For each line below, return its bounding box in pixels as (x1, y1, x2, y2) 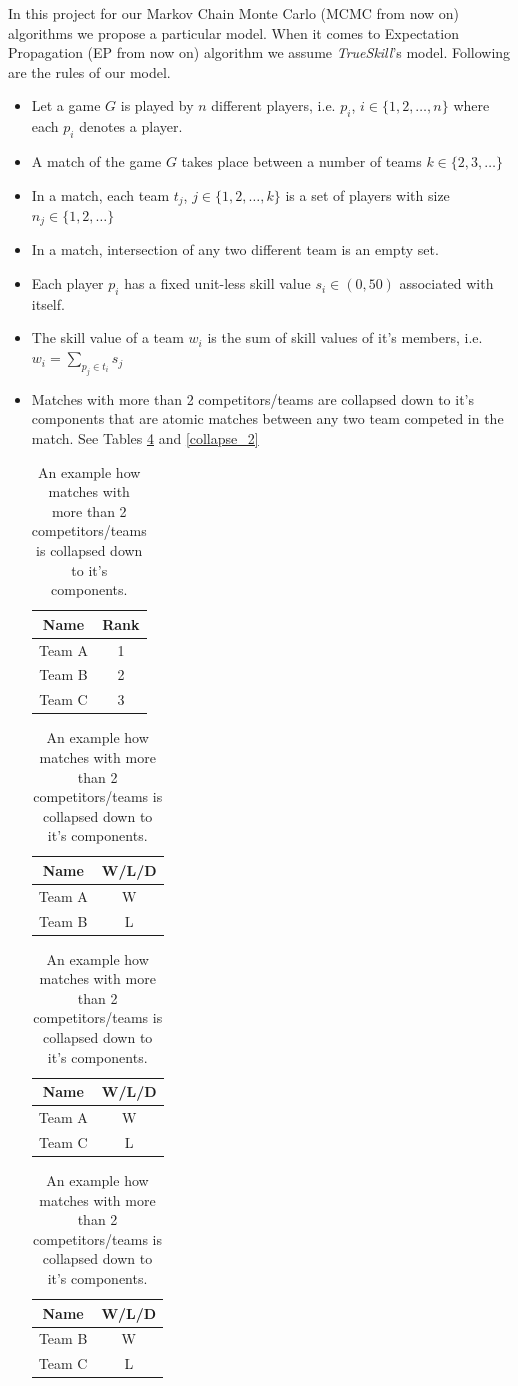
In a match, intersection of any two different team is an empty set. (31, 239, 439, 260)
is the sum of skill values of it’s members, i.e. (207, 327, 483, 348)
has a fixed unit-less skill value (124, 273, 311, 294)
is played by (120, 95, 194, 116)
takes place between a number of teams (181, 150, 422, 171)
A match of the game (31, 150, 162, 171)
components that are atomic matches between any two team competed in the (31, 408, 504, 429)
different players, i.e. (211, 95, 336, 116)
